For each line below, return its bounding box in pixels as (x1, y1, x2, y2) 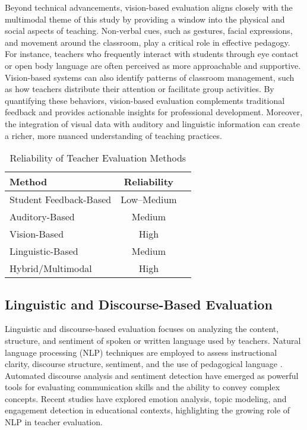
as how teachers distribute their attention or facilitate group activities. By (5, 83, 274, 95)
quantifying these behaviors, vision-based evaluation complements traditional (5, 94, 285, 106)
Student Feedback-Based (10, 192, 112, 207)
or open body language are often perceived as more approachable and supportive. (5, 59, 301, 71)
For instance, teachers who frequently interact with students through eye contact (5, 48, 299, 60)
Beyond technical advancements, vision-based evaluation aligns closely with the (5, 1, 293, 13)
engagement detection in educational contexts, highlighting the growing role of (5, 404, 290, 416)
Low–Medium (121, 192, 177, 207)
